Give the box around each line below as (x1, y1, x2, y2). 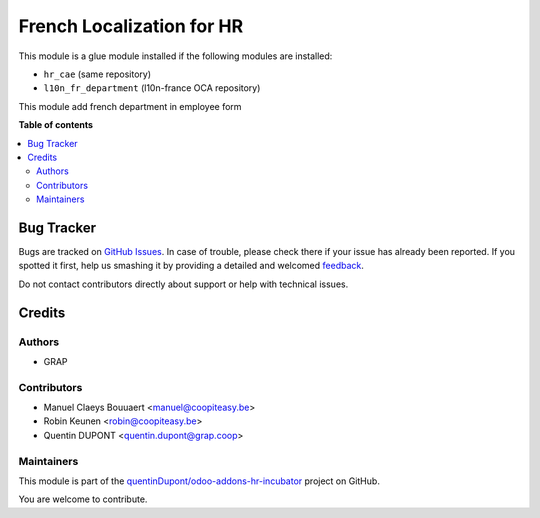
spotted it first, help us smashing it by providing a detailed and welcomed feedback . (18, 260, 365, 272)
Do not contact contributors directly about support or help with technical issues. (18, 278, 349, 290)
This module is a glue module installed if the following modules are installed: (18, 50, 333, 62)
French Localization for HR (18, 15, 244, 37)
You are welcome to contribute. (18, 493, 148, 505)
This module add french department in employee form (18, 100, 242, 112)
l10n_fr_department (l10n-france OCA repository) (43, 82, 261, 94)
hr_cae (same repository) (43, 68, 152, 80)
